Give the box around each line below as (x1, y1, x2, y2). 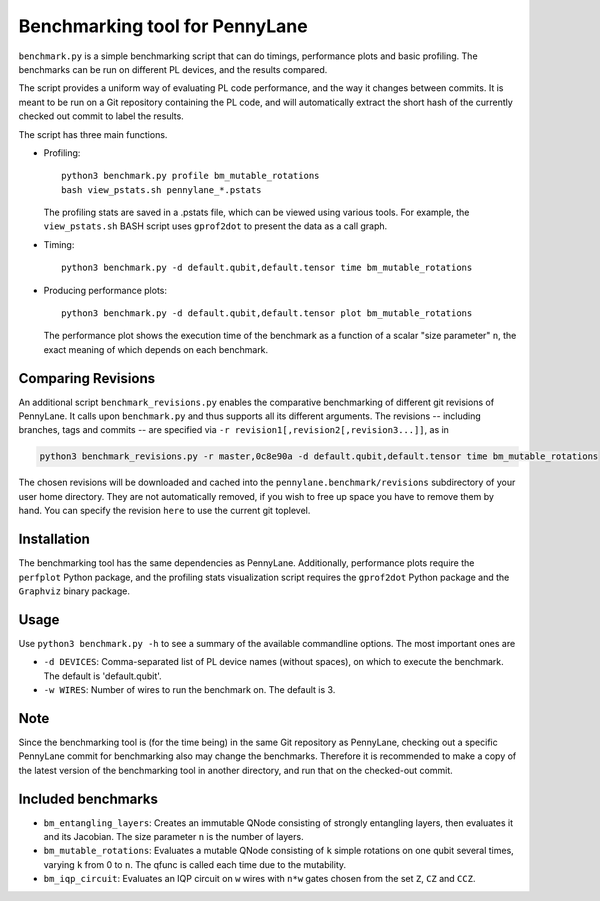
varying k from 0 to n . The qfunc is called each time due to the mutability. (43, 858, 347, 870)
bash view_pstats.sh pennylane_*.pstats (61, 184, 262, 195)
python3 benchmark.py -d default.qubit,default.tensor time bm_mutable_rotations (61, 262, 473, 274)
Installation (18, 531, 90, 548)
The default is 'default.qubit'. (43, 670, 162, 682)
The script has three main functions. (18, 128, 168, 140)
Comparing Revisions (18, 370, 155, 387)
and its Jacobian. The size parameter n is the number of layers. (43, 830, 304, 842)
